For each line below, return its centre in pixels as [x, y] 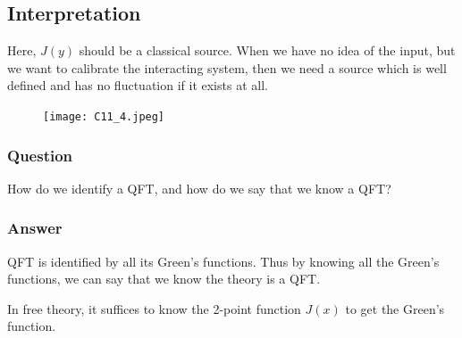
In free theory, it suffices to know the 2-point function [154, 308]
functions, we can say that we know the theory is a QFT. [164, 279]
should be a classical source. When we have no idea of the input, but [267, 50]
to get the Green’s [395, 308]
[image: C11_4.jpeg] [104, 116]
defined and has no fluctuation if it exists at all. [138, 85]
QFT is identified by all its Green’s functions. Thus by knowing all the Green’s [223, 261]
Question [40, 155]
